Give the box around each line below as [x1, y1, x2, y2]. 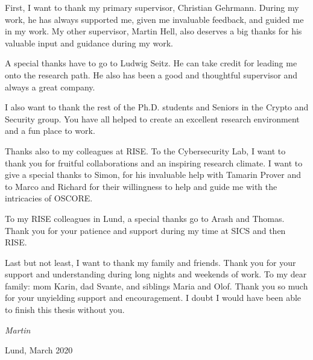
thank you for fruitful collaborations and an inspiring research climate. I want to [5, 156, 303, 169]
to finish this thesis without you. [5, 303, 125, 316]
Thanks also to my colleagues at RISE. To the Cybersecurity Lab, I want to [5, 144, 286, 157]
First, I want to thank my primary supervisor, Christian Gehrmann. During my [5, 1, 299, 13]
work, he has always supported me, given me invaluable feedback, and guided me [5, 13, 304, 25]
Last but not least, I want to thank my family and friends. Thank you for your [5, 256, 296, 268]
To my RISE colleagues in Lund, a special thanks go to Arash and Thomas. [5, 212, 285, 224]
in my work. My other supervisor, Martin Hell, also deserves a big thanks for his [5, 25, 302, 37]
